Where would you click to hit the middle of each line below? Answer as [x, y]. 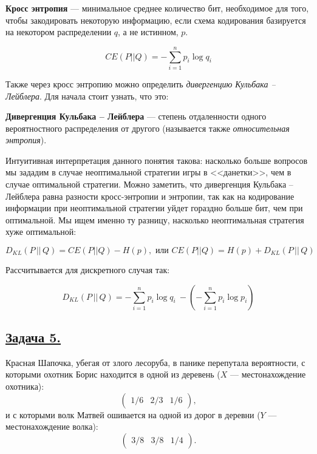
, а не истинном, [148, 32]
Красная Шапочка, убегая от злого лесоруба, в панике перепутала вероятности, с [155, 362]
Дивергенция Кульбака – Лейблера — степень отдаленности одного [136, 116]
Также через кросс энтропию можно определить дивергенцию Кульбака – [141, 83]
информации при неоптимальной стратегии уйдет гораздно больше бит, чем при [154, 208]
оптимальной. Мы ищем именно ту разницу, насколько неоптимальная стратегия [155, 219]
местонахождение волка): [52, 426]
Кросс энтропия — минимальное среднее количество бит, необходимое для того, [157, 8]
